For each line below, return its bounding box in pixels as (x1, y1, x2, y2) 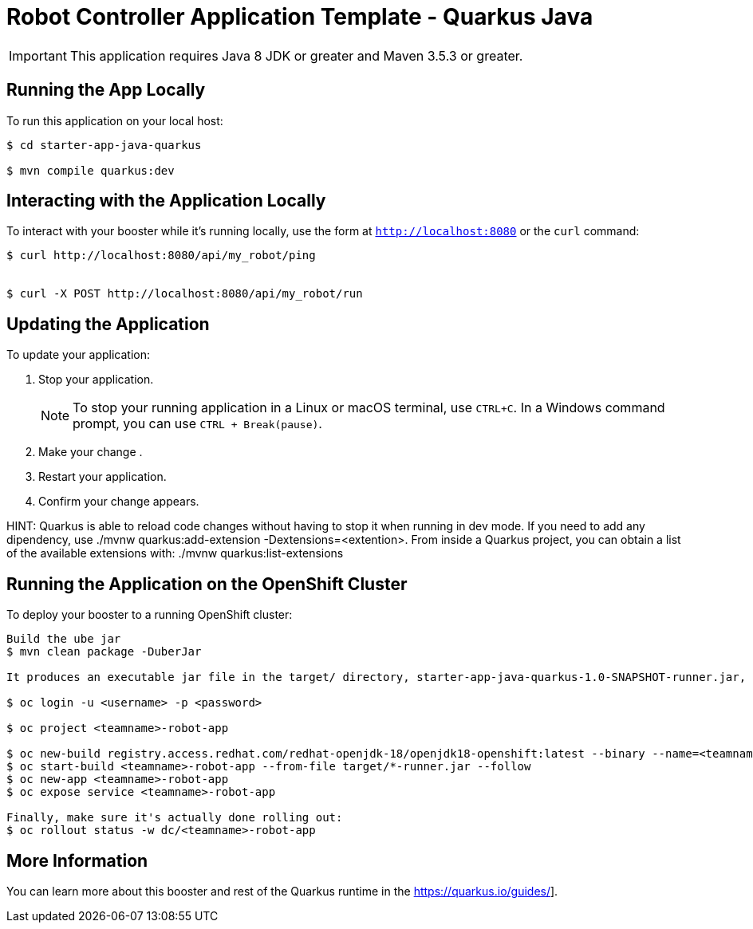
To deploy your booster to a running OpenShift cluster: (6, 608, 293, 622)
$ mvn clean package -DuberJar (6, 645, 202, 659)
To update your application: (6, 348, 151, 362)
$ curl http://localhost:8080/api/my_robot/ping (6, 249, 316, 262)
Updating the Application (6, 313, 210, 334)
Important (9, 47, 67, 64)
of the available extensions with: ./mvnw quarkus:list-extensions (6, 546, 344, 561)
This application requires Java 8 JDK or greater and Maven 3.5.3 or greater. (69, 47, 523, 64)
